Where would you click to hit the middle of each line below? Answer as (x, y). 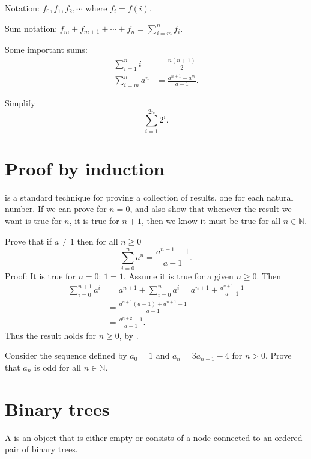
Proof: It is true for (40, 276)
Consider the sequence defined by (66, 355)
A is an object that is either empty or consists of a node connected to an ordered (154, 437)
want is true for (33, 221)
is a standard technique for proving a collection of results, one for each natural (149, 197)
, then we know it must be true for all (211, 221)
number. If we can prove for (56, 209)
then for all (98, 241)
